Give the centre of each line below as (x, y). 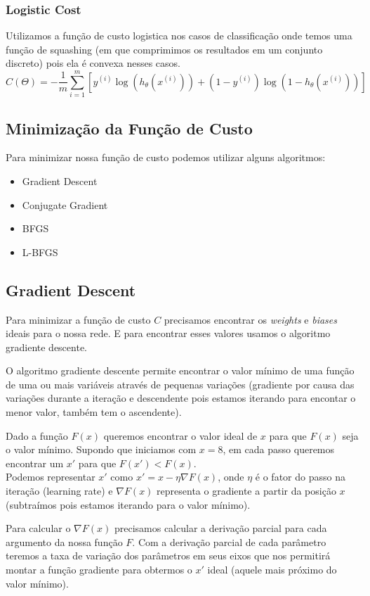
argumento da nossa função (64, 541)
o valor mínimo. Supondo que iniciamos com (101, 449)
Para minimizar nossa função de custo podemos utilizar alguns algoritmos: (166, 157)
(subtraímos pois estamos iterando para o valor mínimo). (128, 504)
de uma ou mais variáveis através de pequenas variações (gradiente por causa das (180, 384)
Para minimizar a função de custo (78, 319)
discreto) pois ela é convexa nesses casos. (93, 63)
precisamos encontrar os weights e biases (250, 319)
